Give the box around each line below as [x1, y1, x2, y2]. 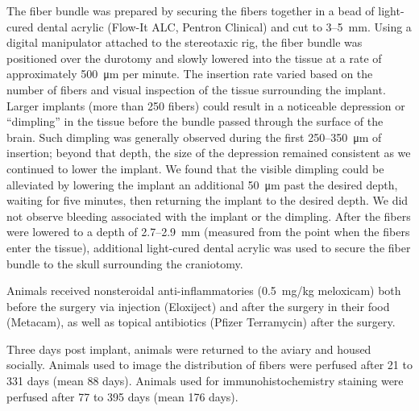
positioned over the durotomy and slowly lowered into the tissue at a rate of [6, 49, 382, 66]
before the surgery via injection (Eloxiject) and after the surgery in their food [6, 297, 390, 314]
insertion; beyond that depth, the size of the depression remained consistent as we [6, 144, 411, 161]
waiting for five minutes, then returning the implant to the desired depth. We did [6, 192, 409, 209]
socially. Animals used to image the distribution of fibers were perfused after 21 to [6, 356, 413, 373]
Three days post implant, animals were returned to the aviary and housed [6, 340, 371, 357]
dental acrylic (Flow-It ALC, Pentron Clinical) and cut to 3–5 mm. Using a [37, 18, 412, 35]
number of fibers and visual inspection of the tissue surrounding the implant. [6, 81, 386, 98]
